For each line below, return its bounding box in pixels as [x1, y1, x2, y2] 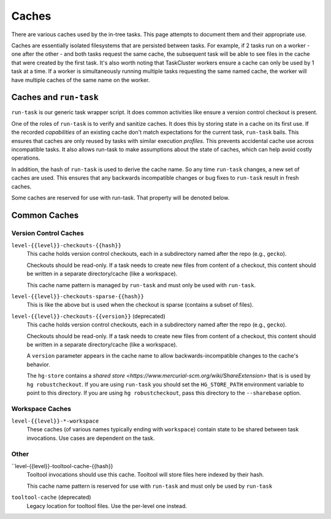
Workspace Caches [11, 404, 72, 413]
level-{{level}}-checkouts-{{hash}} [11, 242, 122, 249]
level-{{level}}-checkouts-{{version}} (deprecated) [11, 312, 165, 320]
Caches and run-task [11, 92, 99, 102]
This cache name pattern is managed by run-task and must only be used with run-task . [26, 281, 256, 288]
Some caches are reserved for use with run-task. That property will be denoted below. [11, 194, 230, 201]
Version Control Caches [11, 229, 84, 237]
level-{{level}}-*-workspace [11, 418, 99, 425]
